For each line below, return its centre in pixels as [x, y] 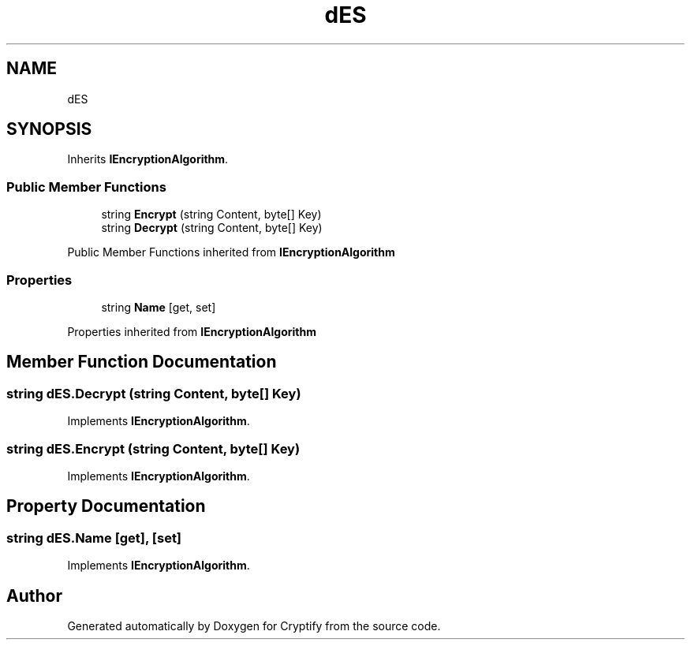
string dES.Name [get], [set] [94, 538]
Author [34, 596]
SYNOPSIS [49, 129]
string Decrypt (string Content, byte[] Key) [212, 228]
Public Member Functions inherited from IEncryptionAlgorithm [231, 252]
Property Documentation [106, 506]
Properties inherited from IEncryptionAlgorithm [192, 331]
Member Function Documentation [142, 362]
